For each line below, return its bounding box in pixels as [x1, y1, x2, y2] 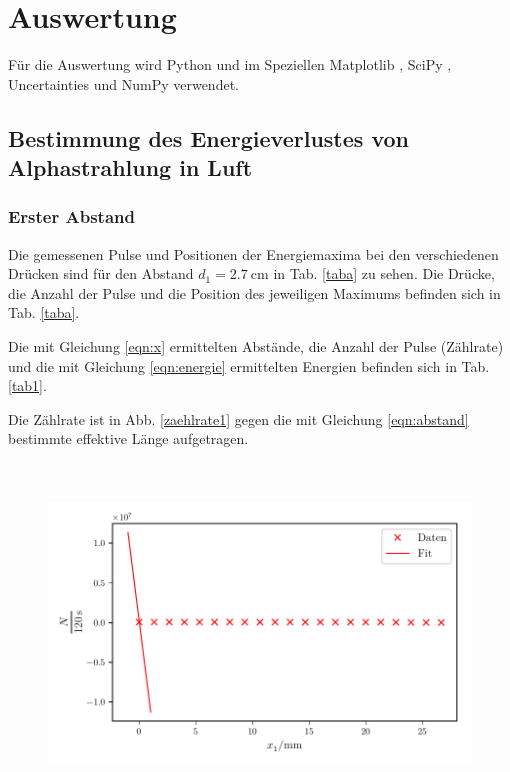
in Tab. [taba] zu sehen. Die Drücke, [273, 263, 495, 284]
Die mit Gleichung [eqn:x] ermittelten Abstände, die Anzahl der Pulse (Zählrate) [8, 336, 504, 357]
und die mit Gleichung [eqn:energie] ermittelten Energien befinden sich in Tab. [8, 355, 490, 376]
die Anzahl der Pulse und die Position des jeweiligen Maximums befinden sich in [8, 282, 501, 303]
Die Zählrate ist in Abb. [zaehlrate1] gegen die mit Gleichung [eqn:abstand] [8, 408, 469, 429]
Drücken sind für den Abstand [8, 263, 194, 284]
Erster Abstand [8, 204, 135, 229]
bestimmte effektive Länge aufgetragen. [8, 428, 249, 449]
